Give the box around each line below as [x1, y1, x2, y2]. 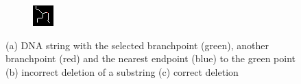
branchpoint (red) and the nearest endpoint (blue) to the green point [5, 51, 296, 66]
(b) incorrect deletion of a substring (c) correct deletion [5, 64, 239, 79]
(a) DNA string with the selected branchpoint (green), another [5, 38, 269, 52]
